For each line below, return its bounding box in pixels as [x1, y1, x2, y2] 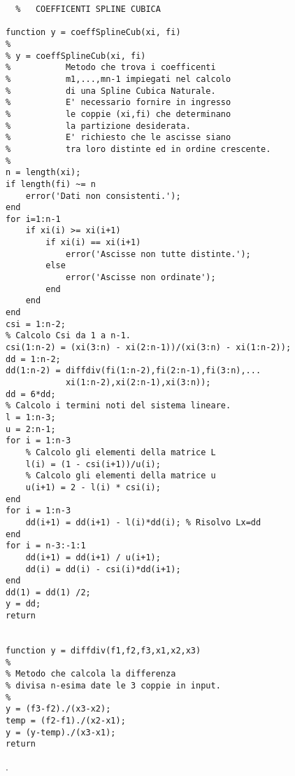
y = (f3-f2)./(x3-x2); [6, 704, 111, 714]
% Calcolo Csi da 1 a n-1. [6, 331, 131, 341]
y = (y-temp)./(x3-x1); [6, 727, 116, 737]
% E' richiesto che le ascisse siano [6, 132, 231, 143]
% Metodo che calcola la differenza [6, 669, 176, 679]
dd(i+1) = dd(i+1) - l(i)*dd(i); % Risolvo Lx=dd [25, 517, 261, 527]
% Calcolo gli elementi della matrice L [25, 447, 216, 457]
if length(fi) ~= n [6, 179, 96, 189]
